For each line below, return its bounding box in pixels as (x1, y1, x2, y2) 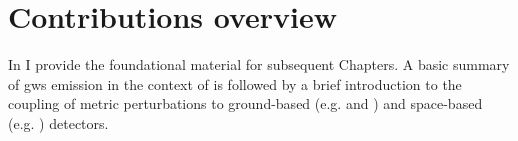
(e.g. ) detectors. (8, 112, 109, 133)
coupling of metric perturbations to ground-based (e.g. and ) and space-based (8, 93, 483, 114)
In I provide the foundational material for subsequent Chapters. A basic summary (8, 54, 510, 75)
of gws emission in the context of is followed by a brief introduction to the (8, 73, 462, 94)
